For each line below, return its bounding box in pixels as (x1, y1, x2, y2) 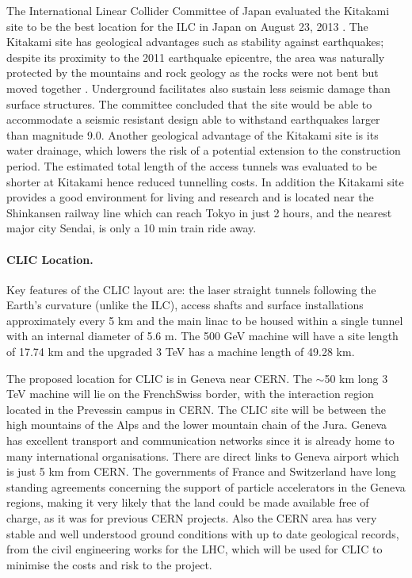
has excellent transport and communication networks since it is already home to (6, 432, 395, 449)
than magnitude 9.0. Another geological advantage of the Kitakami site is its (6, 126, 379, 143)
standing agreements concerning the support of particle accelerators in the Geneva (6, 478, 406, 495)
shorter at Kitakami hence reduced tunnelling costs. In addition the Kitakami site (6, 173, 404, 189)
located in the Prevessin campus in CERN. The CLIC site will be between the (6, 400, 387, 417)
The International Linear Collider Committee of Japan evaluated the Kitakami (6, 2, 390, 18)
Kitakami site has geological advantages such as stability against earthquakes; (6, 33, 384, 50)
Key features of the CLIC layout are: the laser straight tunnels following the (6, 281, 376, 297)
